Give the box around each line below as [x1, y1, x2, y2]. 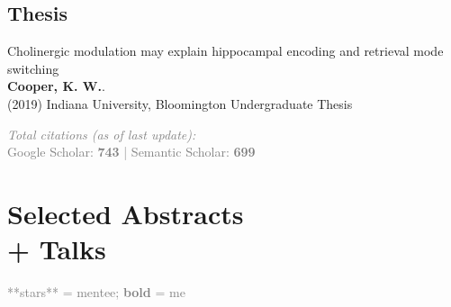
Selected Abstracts [7, 194, 244, 231]
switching [7, 59, 59, 77]
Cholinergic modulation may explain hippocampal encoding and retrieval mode [7, 41, 444, 60]
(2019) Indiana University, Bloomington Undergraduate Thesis [7, 94, 353, 113]
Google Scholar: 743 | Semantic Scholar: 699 [7, 142, 256, 161]
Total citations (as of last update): [7, 124, 196, 143]
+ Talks [7, 230, 106, 267]
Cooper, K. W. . [7, 77, 105, 95]
